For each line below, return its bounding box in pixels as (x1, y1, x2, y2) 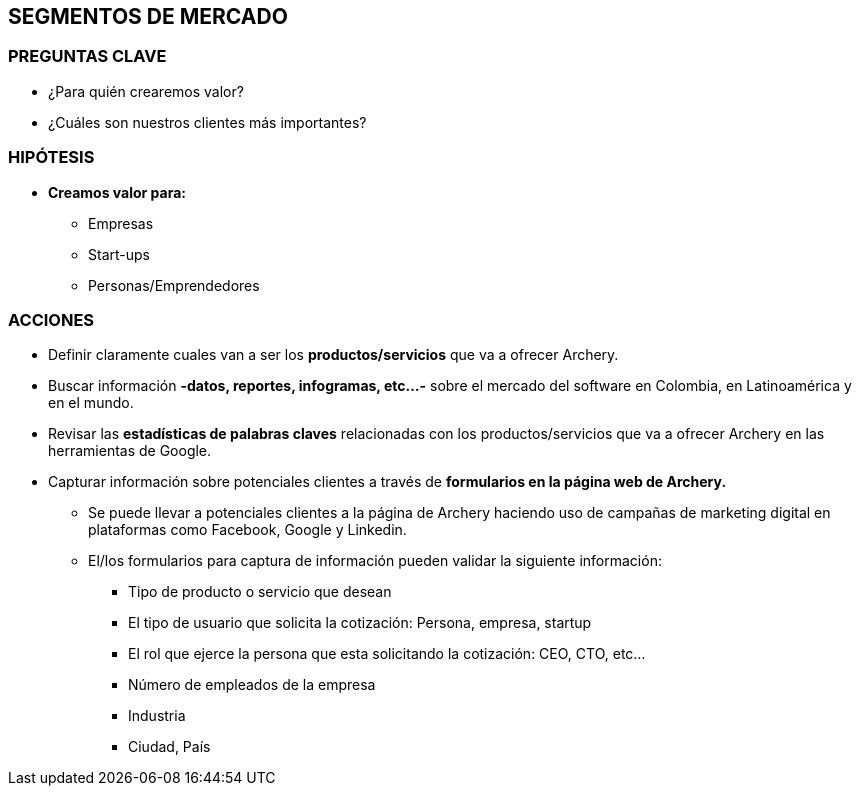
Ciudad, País (128, 738, 211, 756)
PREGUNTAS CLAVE (8, 46, 167, 67)
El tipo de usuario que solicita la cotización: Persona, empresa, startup (128, 614, 592, 632)
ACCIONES (8, 309, 95, 330)
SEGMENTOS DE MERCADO (8, 4, 288, 29)
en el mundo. (48, 394, 134, 412)
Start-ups (88, 245, 150, 263)
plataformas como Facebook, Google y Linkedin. (88, 521, 407, 539)
